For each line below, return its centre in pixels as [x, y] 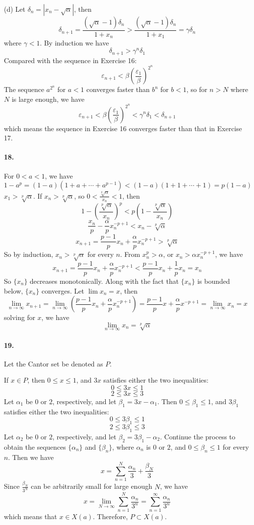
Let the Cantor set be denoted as [54, 363]
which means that [31, 516]
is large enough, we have [48, 99]
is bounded [214, 281]
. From [130, 254]
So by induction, [29, 254]
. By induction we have [74, 43]
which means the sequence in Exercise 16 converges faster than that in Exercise [123, 128]
